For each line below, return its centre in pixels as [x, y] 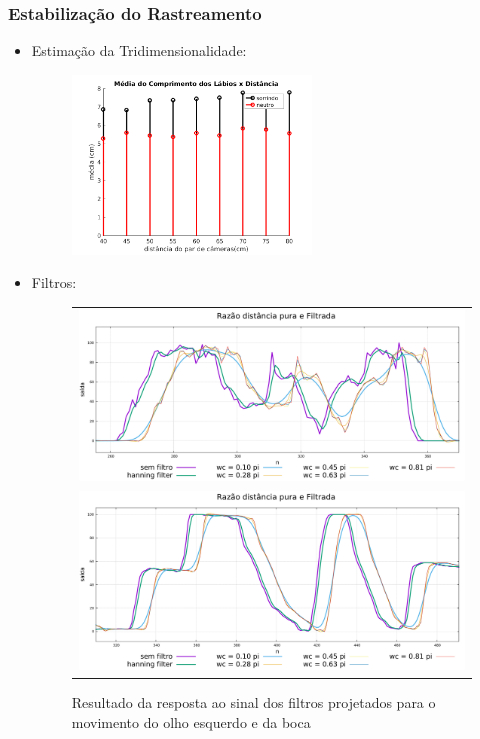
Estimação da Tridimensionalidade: [139, 50]
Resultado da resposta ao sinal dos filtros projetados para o [253, 702]
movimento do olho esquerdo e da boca [191, 721]
